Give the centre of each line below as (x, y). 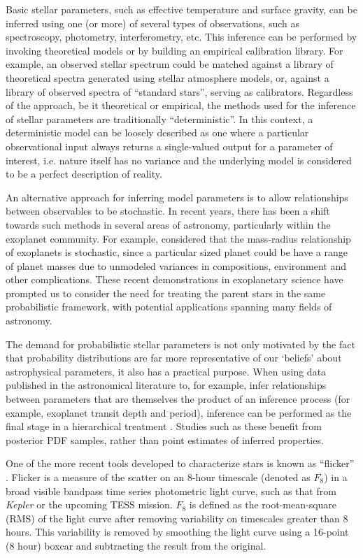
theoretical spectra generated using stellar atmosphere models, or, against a (168, 77)
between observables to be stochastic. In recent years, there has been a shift (168, 211)
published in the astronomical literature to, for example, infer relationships (166, 385)
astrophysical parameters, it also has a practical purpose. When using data (166, 371)
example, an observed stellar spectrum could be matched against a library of (170, 64)
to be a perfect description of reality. (84, 174)
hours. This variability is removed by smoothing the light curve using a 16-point (177, 532)
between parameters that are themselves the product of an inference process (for (178, 399)
